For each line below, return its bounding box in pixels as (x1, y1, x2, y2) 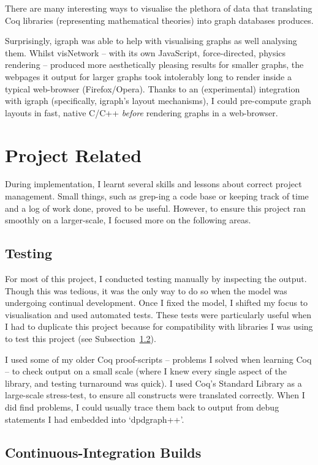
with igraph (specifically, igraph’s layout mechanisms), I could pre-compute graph (5, 94, 311, 107)
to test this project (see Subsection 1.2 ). (5, 332, 156, 345)
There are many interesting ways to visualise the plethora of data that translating (5, 2, 312, 14)
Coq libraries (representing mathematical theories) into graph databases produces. (5, 13, 314, 26)
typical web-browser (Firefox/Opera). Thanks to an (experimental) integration (5, 82, 300, 95)
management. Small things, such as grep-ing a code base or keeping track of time (5, 190, 309, 203)
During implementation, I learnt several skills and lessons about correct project (5, 177, 302, 190)
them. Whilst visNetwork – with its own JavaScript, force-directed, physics (5, 46, 286, 59)
